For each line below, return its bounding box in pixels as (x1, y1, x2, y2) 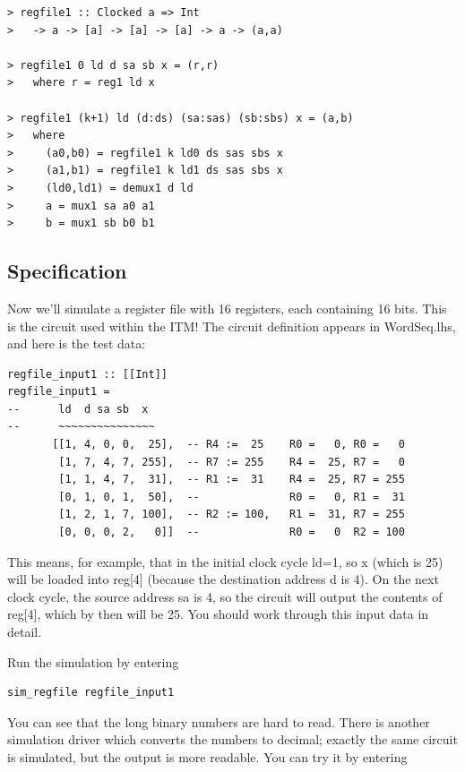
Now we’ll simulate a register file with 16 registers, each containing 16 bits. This (7, 298, 447, 317)
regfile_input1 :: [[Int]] (7, 367, 168, 381)
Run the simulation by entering (7, 652, 179, 671)
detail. (7, 622, 42, 641)
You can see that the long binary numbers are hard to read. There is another (7, 712, 430, 731)
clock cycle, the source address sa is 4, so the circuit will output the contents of (7, 587, 443, 605)
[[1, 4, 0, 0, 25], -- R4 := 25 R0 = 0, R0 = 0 (52, 438, 405, 451)
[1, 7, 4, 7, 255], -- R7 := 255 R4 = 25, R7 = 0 (58, 455, 405, 468)
